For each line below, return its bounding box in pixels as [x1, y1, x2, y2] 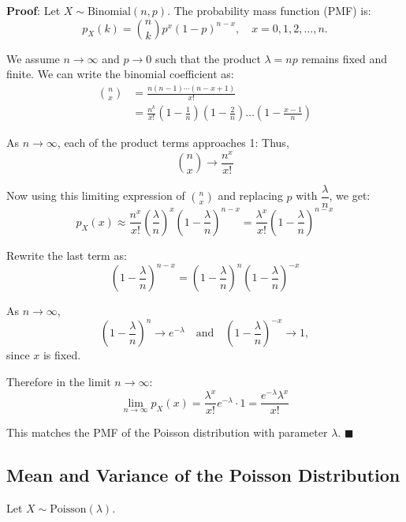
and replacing [218, 187, 283, 204]
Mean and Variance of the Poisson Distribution [6, 463, 400, 487]
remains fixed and [301, 50, 388, 66]
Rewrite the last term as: [6, 246, 127, 263]
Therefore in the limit [6, 373, 111, 389]
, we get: [329, 187, 371, 204]
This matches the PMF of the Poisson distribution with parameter [6, 424, 328, 441]
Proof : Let [6, 2, 61, 18]
